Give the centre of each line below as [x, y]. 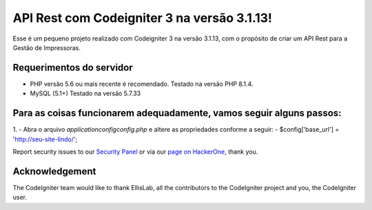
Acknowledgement [54, 171]
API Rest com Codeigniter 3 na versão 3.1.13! [142, 18]
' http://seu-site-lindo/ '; [45, 139]
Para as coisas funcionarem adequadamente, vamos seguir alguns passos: [177, 113]
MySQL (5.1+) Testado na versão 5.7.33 [85, 93]
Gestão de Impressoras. [47, 47]
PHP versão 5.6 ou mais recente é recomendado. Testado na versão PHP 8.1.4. [142, 84]
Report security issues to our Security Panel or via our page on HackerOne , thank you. [135, 152]
